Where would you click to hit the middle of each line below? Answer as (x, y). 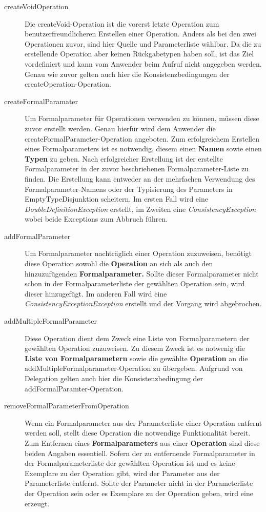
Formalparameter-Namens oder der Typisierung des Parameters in (129, 189)
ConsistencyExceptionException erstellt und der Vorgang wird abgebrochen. (143, 303)
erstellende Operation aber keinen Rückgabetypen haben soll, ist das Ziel (139, 54)
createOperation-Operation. (68, 84)
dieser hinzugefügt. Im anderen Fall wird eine (96, 293)
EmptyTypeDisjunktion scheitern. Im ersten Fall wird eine (116, 199)
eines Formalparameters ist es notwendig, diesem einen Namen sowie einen (143, 149)
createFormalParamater (41, 101)
